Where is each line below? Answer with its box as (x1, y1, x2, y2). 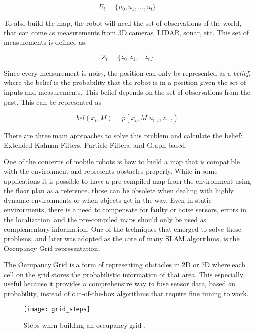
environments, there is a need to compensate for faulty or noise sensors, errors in (4, 204, 247, 215)
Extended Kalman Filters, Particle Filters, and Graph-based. (4, 139, 187, 150)
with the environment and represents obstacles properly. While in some (4, 166, 218, 176)
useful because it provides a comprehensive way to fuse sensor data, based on (4, 278, 236, 289)
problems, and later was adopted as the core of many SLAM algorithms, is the (4, 233, 240, 244)
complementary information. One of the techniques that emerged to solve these (4, 223, 242, 234)
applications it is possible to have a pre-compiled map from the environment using (4, 175, 251, 186)
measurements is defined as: (4, 37, 87, 47)
